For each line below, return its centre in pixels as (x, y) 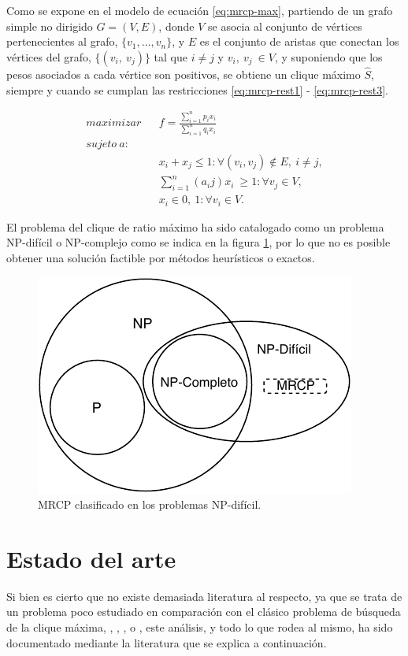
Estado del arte (91, 558)
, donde (176, 26)
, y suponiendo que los (328, 56)
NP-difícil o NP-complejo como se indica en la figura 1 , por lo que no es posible (198, 242)
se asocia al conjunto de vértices (285, 26)
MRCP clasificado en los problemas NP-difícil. (150, 504)
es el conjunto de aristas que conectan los (299, 41)
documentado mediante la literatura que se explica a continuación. (167, 642)
